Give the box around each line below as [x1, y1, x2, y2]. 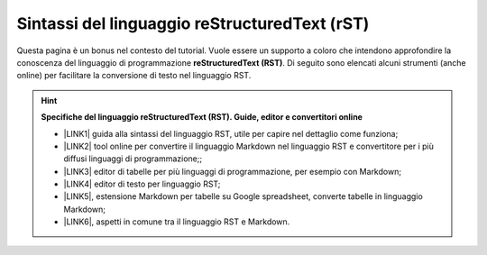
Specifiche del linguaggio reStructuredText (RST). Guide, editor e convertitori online [41, 112, 363, 123]
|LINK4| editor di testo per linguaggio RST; [63, 178, 221, 189]
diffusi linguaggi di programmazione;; [63, 153, 203, 164]
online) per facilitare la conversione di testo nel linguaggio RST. [16, 70, 252, 81]
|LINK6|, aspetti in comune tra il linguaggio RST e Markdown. [63, 216, 290, 227]
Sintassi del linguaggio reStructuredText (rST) [16, 14, 370, 33]
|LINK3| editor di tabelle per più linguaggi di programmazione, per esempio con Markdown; [63, 166, 401, 177]
